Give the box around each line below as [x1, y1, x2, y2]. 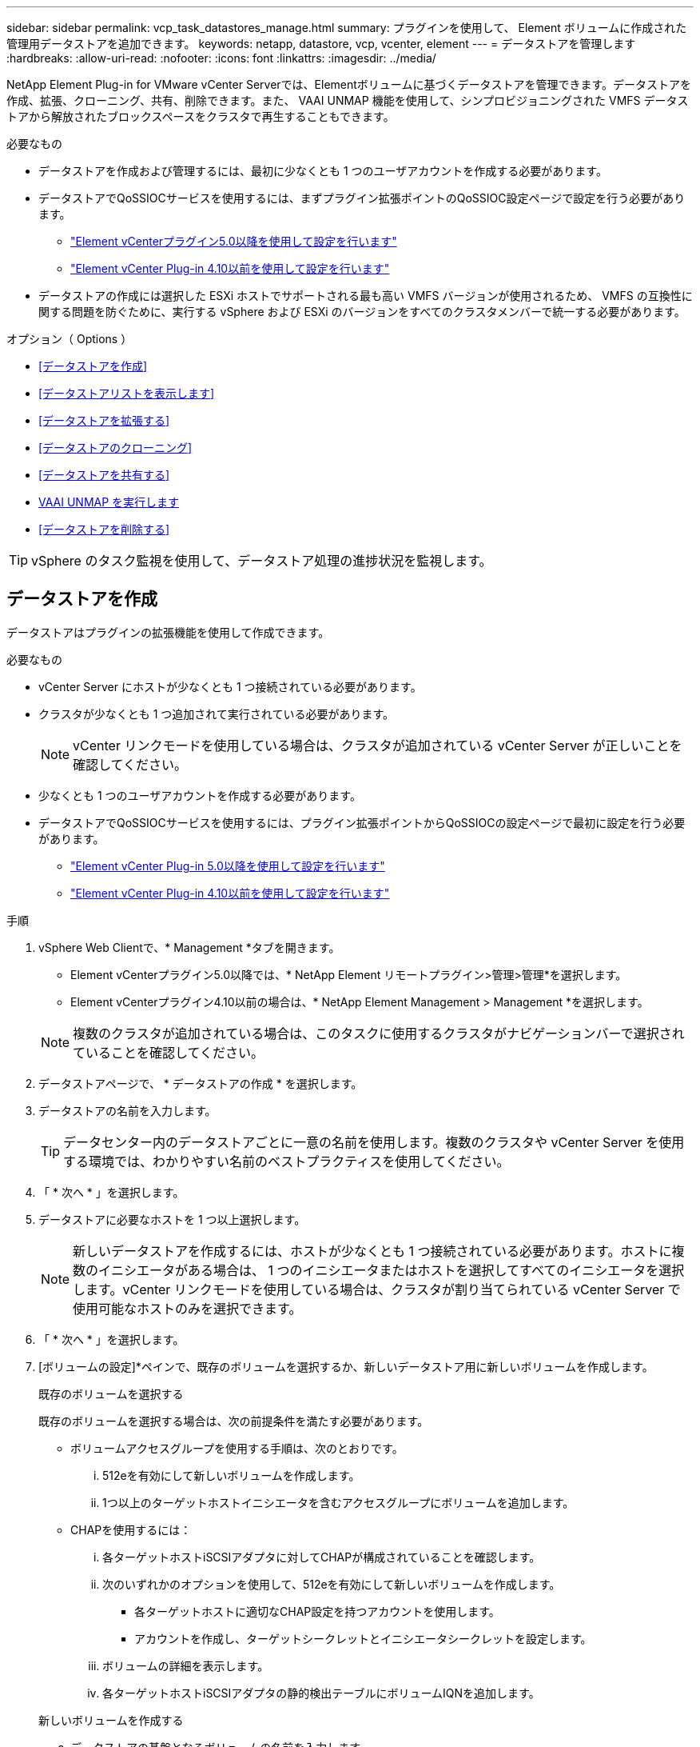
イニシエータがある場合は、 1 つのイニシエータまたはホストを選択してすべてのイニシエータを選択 [98, 1261, 685, 1278]
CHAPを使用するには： [70, 1522, 192, 1537]
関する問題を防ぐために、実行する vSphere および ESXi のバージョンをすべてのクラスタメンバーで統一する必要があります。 [38, 305, 686, 318]
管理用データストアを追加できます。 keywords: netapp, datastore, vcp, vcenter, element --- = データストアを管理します [6, 37, 636, 50]
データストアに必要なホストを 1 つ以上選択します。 [38, 1212, 306, 1226]
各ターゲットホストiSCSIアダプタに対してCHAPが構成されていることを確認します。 [102, 1549, 541, 1564]
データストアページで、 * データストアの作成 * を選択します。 [38, 1076, 363, 1090]
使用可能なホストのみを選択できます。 [73, 1300, 302, 1317]
